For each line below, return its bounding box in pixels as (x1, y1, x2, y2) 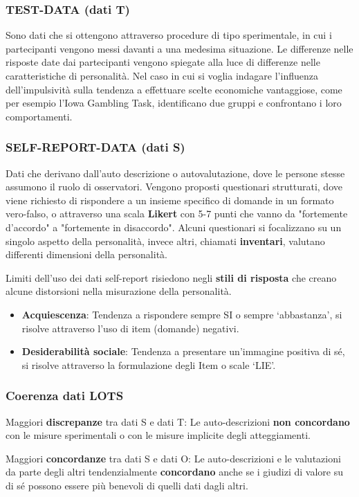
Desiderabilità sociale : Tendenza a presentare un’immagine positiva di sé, (21, 344, 345, 359)
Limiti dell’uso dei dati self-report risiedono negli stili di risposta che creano (6, 270, 337, 284)
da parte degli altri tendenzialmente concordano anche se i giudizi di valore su (6, 464, 343, 479)
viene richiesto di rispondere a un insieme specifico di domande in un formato (6, 192, 334, 207)
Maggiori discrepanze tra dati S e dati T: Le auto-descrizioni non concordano (6, 414, 350, 428)
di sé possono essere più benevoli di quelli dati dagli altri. (6, 478, 248, 492)
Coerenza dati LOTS (6, 387, 124, 404)
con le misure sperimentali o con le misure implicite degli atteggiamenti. (6, 428, 311, 442)
